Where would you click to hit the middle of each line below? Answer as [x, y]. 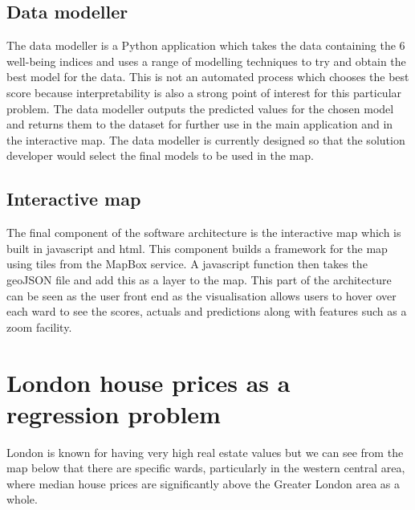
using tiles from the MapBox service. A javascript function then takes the [187, 264]
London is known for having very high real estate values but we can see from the [205, 452]
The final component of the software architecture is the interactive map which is [204, 233]
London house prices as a [149, 382]
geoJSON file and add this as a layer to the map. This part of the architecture [199, 279]
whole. [22, 499]
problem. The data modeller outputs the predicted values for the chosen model [200, 108]
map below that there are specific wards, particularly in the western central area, [206, 468]
